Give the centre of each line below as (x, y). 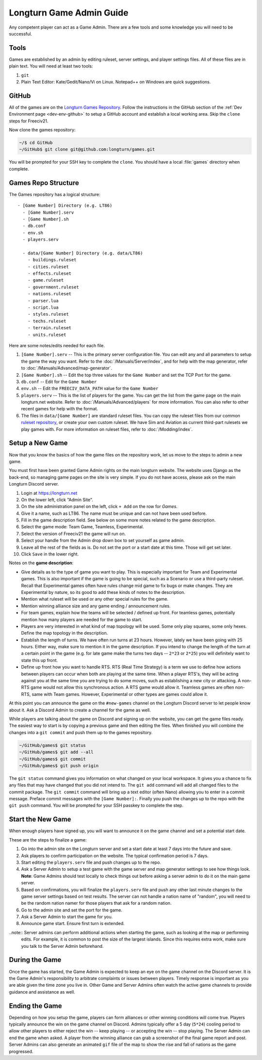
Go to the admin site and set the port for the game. (72, 910)
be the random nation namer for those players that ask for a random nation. (96, 903)
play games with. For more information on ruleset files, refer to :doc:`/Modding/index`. (107, 429)
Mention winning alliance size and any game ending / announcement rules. (96, 606)
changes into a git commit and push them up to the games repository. (81, 732)
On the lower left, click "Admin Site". (57, 500)
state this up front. (40, 660)
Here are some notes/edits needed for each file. (57, 345)
